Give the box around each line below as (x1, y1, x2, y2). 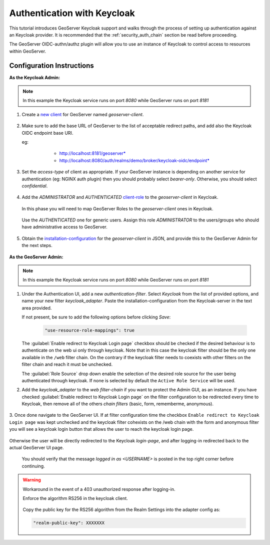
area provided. (21, 305, 52, 311)
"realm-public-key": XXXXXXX (33, 520, 105, 526)
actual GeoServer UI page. (9, 445, 64, 451)
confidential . (21, 183, 48, 189)
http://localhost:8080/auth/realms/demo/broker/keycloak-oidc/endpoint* (59, 157, 209, 163)
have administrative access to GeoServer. (21, 224, 107, 230)
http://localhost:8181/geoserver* (59, 150, 126, 156)
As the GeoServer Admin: (9, 253, 63, 260)
